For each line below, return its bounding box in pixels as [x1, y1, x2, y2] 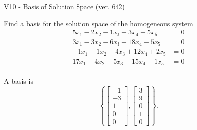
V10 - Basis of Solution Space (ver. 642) [4, 1, 125, 11]
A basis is [4, 76, 33, 86]
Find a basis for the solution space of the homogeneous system [4, 18, 193, 28]
